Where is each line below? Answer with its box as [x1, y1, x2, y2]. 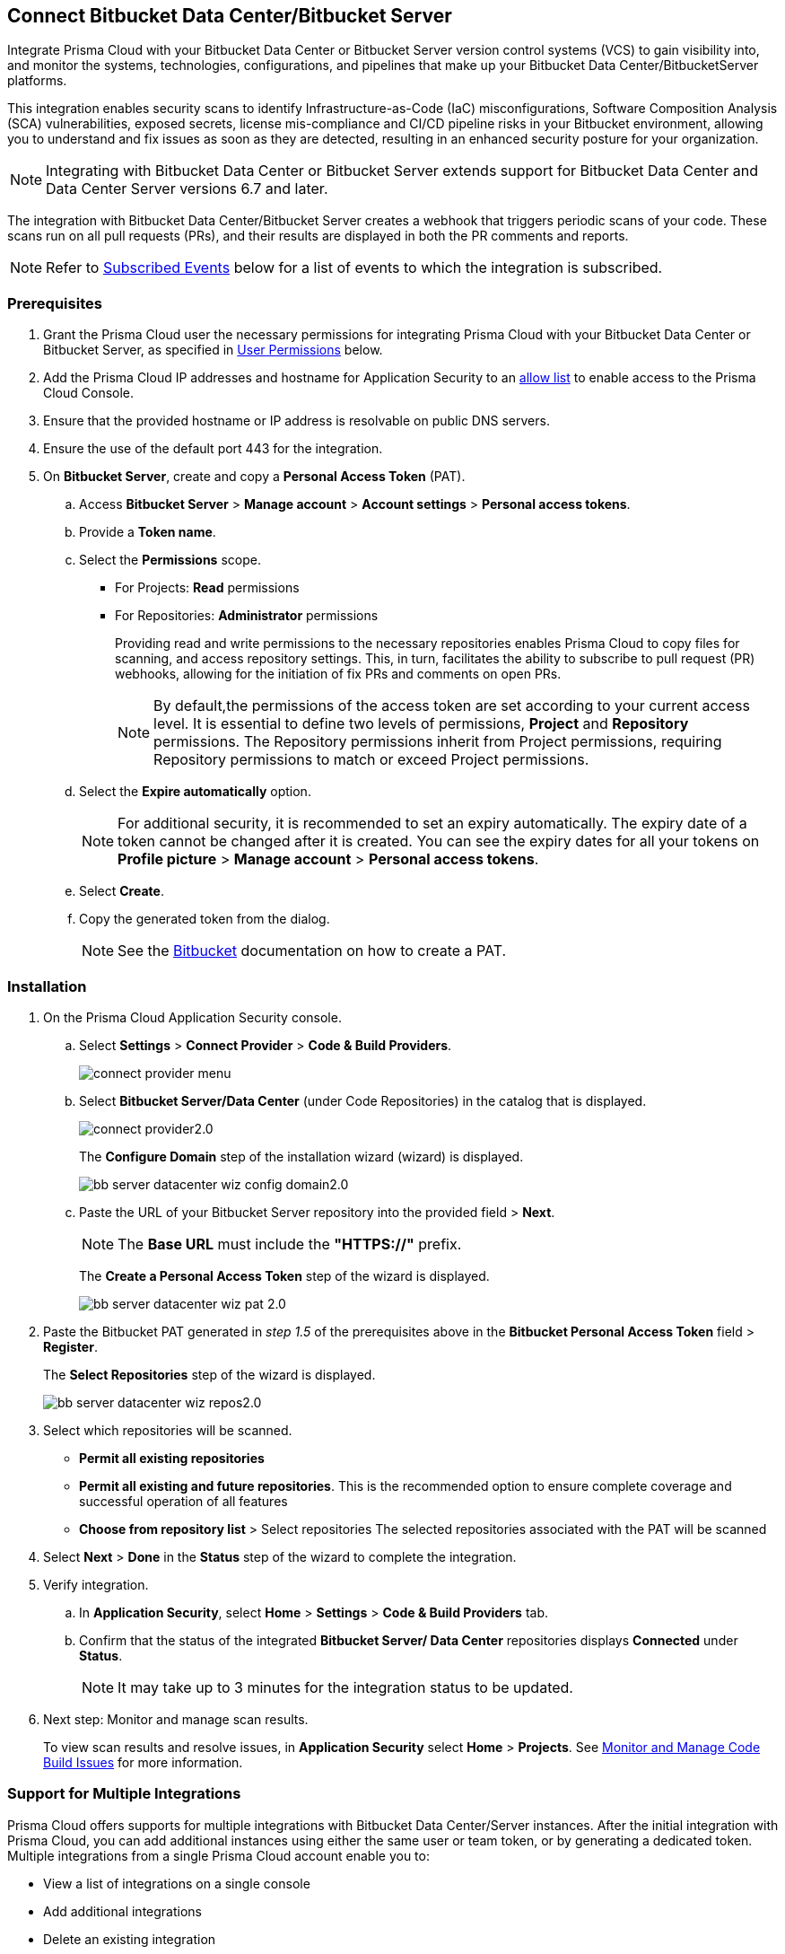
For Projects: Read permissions [115, 580, 300, 596]
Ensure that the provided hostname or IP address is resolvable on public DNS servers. [43, 413, 550, 429]
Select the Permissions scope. [79, 552, 261, 568]
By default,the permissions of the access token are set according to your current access [153, 697, 750, 715]
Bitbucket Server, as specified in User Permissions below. [43, 342, 383, 358]
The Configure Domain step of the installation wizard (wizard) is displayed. [79, 1148, 524, 1164]
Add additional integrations [43, 1903, 202, 1919]
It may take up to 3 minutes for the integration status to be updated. [118, 1678, 573, 1696]
